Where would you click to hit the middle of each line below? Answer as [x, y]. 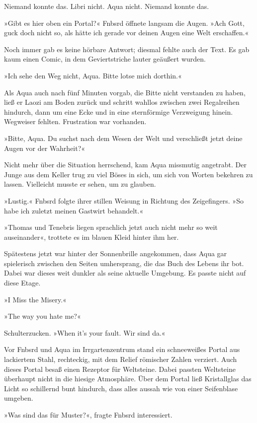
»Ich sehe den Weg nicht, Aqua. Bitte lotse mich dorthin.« [93, 75]
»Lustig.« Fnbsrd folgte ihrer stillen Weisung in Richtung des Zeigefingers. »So [124, 200]
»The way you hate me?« [43, 316]
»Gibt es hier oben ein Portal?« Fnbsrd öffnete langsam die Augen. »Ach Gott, [124, 23]
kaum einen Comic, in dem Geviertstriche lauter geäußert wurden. [105, 59]
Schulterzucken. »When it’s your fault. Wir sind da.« [85, 332]
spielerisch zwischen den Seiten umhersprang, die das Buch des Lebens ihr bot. [124, 263]
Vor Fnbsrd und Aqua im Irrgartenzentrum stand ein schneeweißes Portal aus [122, 349]
